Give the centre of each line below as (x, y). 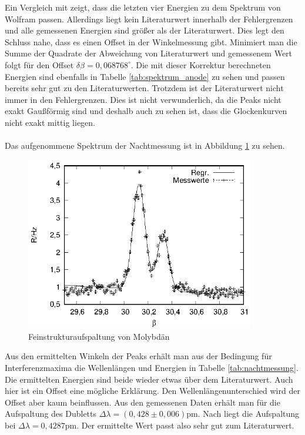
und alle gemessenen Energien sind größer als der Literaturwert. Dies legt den (145, 30)
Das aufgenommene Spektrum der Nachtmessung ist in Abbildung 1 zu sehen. (145, 145)
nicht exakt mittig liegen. (50, 122)
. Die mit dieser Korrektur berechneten (201, 64)
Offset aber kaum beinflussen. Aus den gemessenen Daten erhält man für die (143, 402)
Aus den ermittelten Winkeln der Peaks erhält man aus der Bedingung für (138, 356)
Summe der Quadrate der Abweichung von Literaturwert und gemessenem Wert (149, 53)
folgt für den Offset (39, 64)
